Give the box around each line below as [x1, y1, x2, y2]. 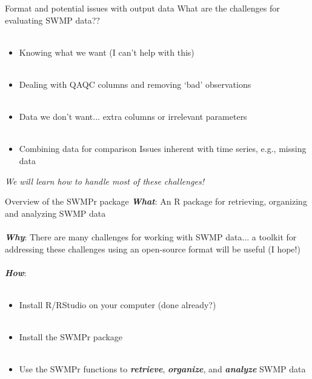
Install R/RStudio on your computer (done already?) [19, 298, 216, 311]
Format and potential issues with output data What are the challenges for [5, 2, 280, 14]
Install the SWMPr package [19, 331, 123, 343]
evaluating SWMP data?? [5, 13, 100, 26]
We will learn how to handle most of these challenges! [5, 174, 205, 187]
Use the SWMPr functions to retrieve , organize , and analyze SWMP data [19, 363, 306, 375]
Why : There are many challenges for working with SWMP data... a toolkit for [5, 230, 297, 243]
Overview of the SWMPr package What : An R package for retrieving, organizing [5, 195, 307, 208]
